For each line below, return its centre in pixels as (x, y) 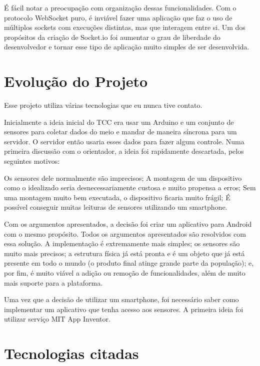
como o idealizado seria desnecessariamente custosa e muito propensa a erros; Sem (130, 187)
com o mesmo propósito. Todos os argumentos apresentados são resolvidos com (125, 233)
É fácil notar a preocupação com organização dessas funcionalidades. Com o (120, 7)
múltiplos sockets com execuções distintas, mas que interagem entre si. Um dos (125, 27)
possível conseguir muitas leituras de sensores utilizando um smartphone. (116, 207)
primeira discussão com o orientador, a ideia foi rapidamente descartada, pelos (124, 151)
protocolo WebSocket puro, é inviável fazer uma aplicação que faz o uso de (118, 17)
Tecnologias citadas (71, 353)
